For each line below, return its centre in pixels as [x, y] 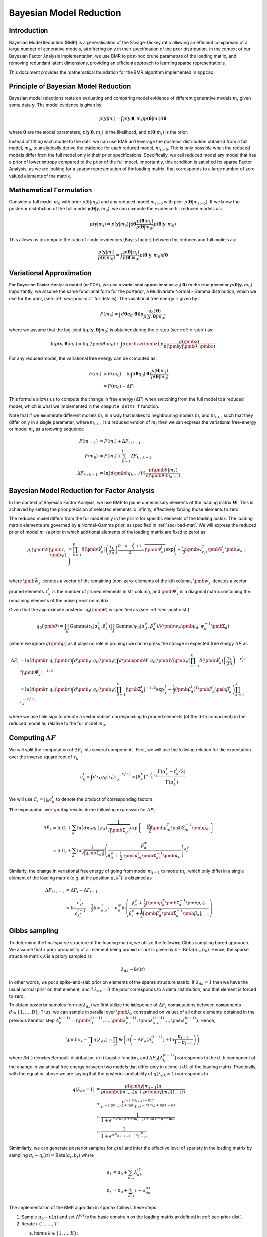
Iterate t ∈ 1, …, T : [40, 1224]
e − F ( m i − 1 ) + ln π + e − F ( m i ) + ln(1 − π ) [138, 1106]
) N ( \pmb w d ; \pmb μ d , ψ [180, 627]
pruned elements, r [29, 591]
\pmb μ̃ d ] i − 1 [196, 914]
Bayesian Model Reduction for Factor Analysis [82, 491]
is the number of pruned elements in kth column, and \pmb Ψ [114, 591]
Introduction [29, 30]
